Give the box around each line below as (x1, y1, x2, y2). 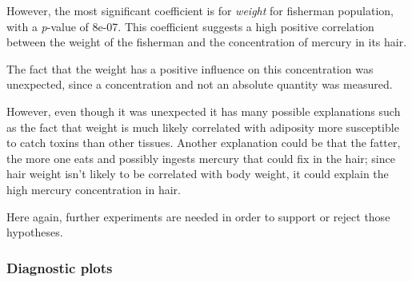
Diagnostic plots (6, 257, 113, 277)
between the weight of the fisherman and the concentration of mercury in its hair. (6, 34, 407, 50)
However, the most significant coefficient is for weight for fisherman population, (6, 2, 394, 18)
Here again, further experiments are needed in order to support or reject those (6, 208, 390, 224)
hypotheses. (6, 224, 63, 240)
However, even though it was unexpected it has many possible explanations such (6, 102, 401, 119)
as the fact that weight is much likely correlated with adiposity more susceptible (6, 118, 399, 135)
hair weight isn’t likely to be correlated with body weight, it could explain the (6, 165, 389, 182)
